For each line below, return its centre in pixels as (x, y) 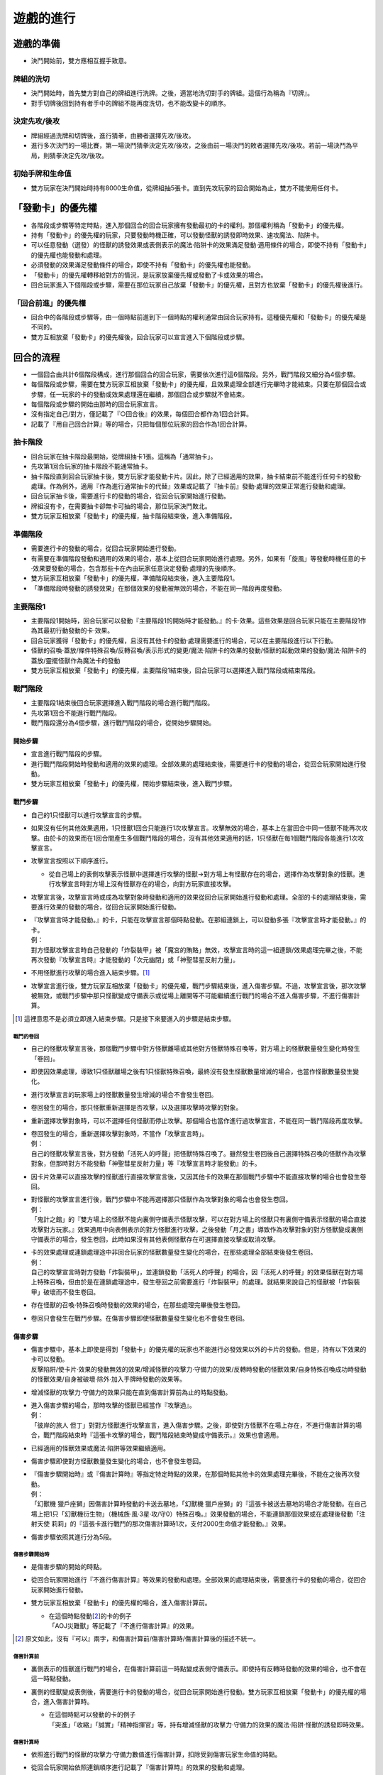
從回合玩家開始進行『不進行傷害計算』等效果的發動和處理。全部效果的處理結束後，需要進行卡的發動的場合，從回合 (199, 1580)
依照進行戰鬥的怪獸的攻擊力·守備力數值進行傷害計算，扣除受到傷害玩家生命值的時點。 (156, 1754)
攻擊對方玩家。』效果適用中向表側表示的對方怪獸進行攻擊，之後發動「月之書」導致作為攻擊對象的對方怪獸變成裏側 (197, 1229)
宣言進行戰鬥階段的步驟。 (68, 754)
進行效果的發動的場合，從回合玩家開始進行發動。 (108, 907)
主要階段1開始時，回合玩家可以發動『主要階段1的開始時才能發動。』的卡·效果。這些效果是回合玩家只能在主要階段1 (196, 621)
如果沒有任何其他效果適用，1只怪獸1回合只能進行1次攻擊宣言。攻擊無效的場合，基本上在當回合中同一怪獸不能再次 (196, 828)
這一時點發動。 (52, 1678)
